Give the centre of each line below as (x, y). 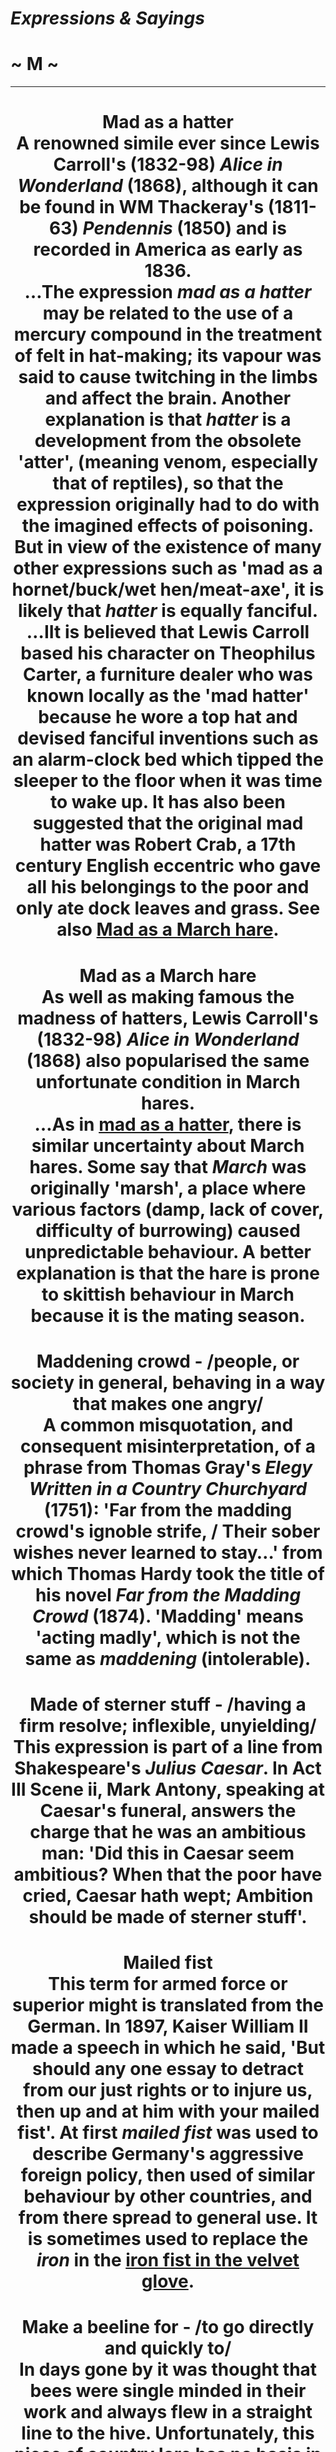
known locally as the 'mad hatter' (168, 696)
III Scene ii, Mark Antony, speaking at (168, 1789)
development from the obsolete (168, 441)
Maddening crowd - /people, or (168, 1361)
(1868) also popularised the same (168, 1060)
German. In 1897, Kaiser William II (168, 2026)
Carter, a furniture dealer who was (168, 674)
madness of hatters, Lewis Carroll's (168, 1018)
